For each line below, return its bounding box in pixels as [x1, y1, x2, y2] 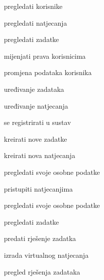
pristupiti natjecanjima [4, 183, 73, 194]
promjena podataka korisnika [4, 67, 92, 78]
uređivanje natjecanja [4, 100, 68, 111]
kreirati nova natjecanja [4, 150, 76, 160]
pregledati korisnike [4, 1, 63, 11]
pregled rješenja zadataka [4, 266, 80, 277]
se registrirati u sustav [4, 117, 71, 127]
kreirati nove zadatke [4, 133, 67, 144]
